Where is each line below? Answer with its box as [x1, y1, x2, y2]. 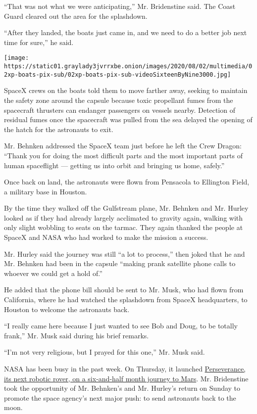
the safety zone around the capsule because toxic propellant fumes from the [4, 94, 233, 105]
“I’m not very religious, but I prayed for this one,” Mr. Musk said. [4, 347, 205, 357]
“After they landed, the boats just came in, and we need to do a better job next [4, 27, 247, 38]
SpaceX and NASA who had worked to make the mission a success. [4, 232, 208, 242]
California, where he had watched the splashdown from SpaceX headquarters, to [4, 294, 248, 305]
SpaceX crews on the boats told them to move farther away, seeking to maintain [4, 85, 248, 95]
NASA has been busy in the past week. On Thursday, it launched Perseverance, [4, 364, 246, 373]
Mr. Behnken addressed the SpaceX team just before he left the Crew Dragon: [4, 140, 242, 151]
